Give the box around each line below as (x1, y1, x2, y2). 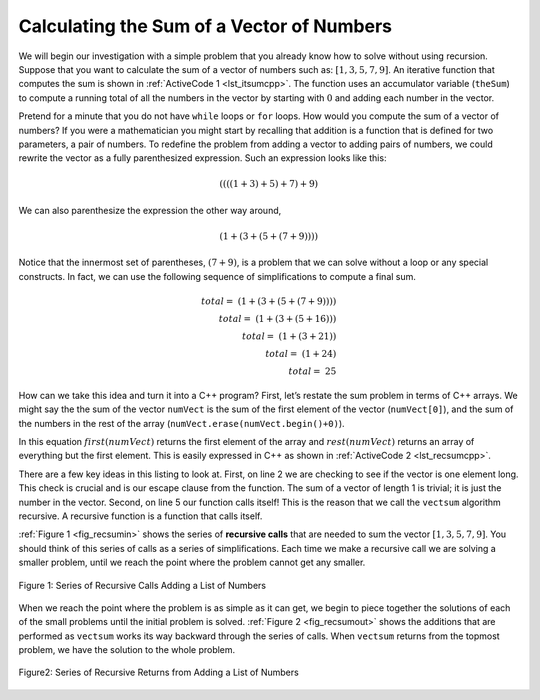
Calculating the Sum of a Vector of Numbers (18, 15, 392, 37)
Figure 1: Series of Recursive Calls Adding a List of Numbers (18, 579, 267, 591)
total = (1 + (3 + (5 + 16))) (218, 313, 337, 325)
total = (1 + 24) (265, 348, 337, 360)
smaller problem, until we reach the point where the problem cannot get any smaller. (18, 556, 366, 569)
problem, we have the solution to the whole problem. (18, 644, 236, 656)
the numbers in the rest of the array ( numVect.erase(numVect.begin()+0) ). (18, 417, 345, 429)
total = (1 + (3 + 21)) (241, 331, 337, 342)
